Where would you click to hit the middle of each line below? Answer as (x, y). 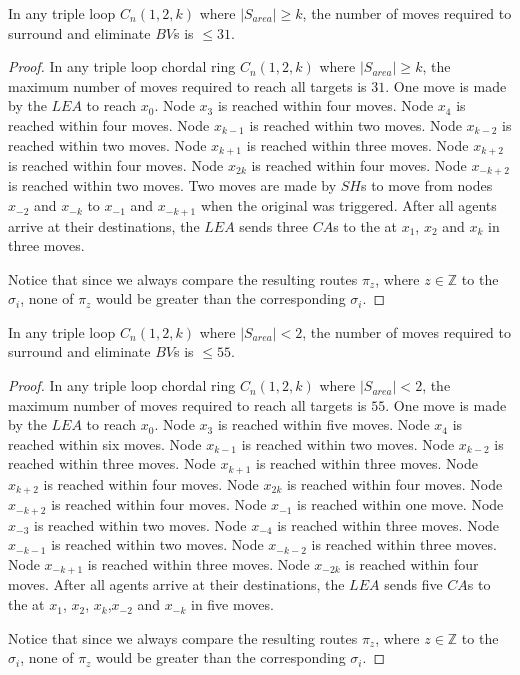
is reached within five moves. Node (323, 424)
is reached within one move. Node (400, 504)
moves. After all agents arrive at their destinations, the (176, 584)
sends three (273, 225)
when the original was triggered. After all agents (348, 205)
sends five (413, 584)
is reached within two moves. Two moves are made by (172, 185)
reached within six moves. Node (105, 443)
